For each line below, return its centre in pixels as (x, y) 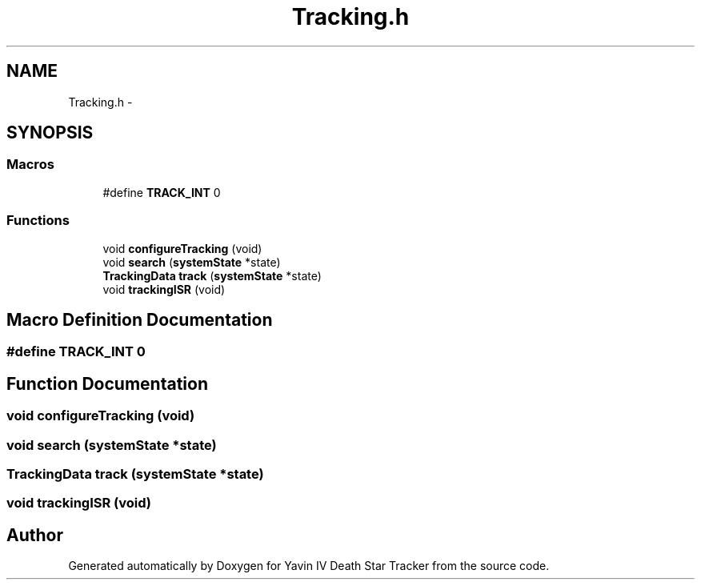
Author (35, 535)
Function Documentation (107, 383)
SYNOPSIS (50, 133)
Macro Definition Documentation (140, 319)
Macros (30, 165)
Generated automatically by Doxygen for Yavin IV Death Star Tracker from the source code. (309, 566)
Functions (38, 221)
